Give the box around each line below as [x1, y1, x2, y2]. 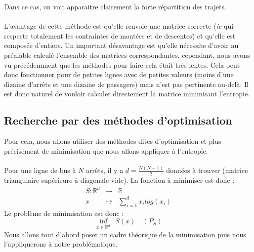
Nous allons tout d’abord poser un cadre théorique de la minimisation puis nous [4, 229, 246, 239]
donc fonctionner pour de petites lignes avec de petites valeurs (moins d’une [4, 69, 234, 80]
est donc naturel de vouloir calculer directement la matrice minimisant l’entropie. [4, 88, 250, 99]
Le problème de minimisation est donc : [4, 208, 124, 218]
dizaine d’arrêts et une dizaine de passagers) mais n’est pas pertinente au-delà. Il [4, 79, 249, 89]
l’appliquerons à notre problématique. [4, 239, 118, 249]
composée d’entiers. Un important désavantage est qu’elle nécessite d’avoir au [4, 40, 239, 50]
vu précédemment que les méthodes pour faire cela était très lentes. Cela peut [4, 59, 240, 70]
